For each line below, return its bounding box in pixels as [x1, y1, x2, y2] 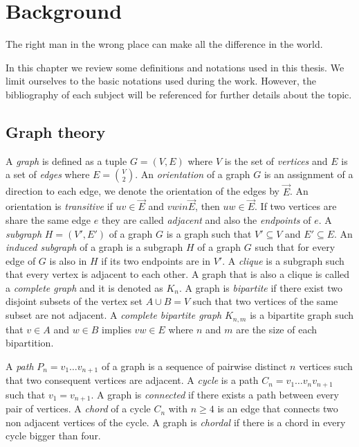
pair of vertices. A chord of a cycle [6, 401, 151, 416]
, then [195, 199, 220, 213]
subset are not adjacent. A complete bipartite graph [6, 308, 222, 322]
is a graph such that [166, 226, 252, 240]
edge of [6, 253, 36, 268]
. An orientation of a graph [135, 167, 250, 182]
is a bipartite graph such [250, 308, 354, 322]
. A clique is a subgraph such [222, 253, 344, 268]
